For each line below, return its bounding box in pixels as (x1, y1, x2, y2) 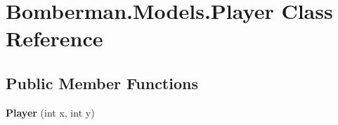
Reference (6, 24, 103, 53)
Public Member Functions (6, 72, 198, 93)
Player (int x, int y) (6, 105, 95, 119)
